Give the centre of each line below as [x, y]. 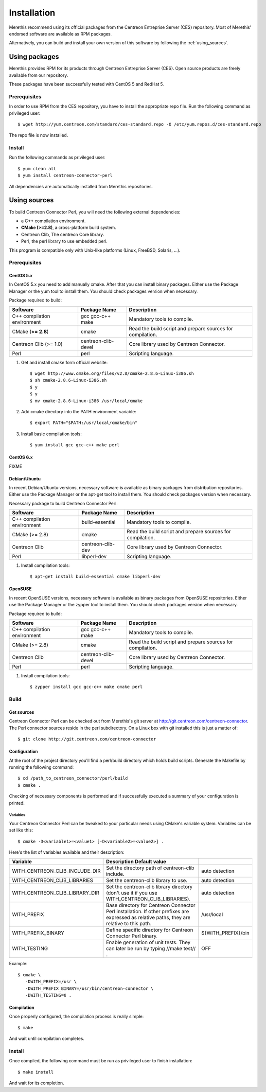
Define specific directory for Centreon [150, 930]
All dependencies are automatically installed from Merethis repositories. [81, 186]
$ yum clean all [37, 168]
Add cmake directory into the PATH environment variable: [79, 411]
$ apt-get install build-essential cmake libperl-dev [95, 577]
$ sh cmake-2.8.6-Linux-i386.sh [68, 380]
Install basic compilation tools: [52, 434]
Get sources [22, 712]
